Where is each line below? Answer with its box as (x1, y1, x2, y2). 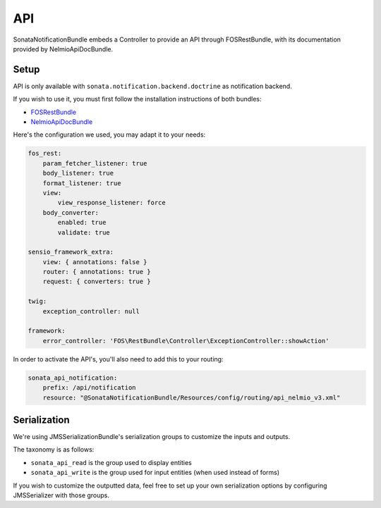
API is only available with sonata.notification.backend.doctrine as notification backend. (13, 82, 292, 90)
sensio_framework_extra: (28, 248, 114, 256)
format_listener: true (42, 179, 121, 187)
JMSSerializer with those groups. (13, 491, 109, 500)
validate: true (57, 228, 111, 236)
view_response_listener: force (57, 199, 166, 207)
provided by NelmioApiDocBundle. (13, 44, 114, 53)
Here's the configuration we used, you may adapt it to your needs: (13, 130, 206, 139)
